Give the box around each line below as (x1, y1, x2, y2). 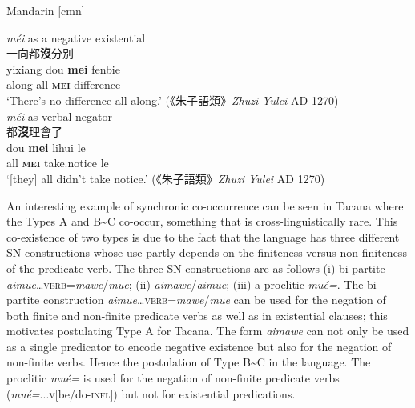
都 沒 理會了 (6, 123, 62, 140)
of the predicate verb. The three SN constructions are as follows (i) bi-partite (6, 259, 385, 276)
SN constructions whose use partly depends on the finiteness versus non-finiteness (6, 244, 407, 261)
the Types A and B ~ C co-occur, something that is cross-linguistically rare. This (6, 213, 398, 230)
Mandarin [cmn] (6, 2, 85, 18)
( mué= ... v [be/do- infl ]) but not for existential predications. (6, 385, 296, 402)
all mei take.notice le (6, 154, 109, 171)
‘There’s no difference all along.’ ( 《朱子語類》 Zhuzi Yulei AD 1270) (6, 91, 339, 108)
